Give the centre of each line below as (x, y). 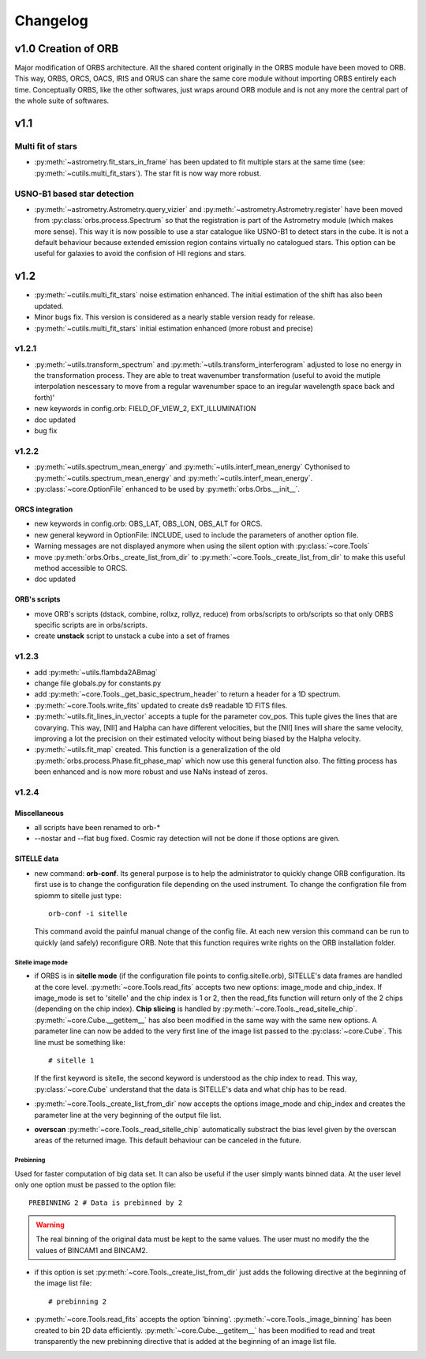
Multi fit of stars (46, 146)
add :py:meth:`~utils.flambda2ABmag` (96, 672)
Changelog (51, 21)
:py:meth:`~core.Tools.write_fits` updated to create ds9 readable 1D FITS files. (161, 705)
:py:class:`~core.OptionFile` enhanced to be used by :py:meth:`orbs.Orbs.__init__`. (167, 489)
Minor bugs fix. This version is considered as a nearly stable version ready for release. (175, 317)
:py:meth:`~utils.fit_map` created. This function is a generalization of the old (157, 749)
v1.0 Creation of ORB (67, 49)
